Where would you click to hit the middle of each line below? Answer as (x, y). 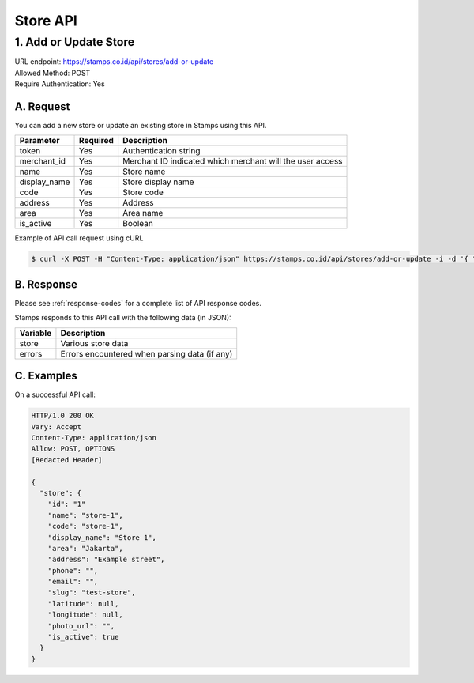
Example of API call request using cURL (79, 238)
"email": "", (73, 582)
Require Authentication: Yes (60, 84)
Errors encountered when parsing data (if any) (147, 353)
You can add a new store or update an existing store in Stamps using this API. (141, 126)
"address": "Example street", (106, 560)
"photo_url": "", (81, 626)
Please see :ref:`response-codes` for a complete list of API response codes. (138, 303)
